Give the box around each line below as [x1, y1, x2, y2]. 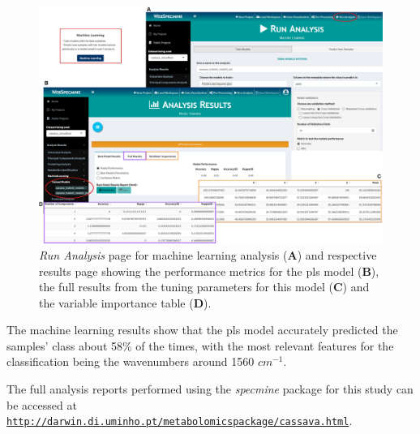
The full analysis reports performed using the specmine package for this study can [6, 380, 414, 397]
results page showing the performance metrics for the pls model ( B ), [39, 262, 379, 279]
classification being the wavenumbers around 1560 [6, 353, 255, 370]
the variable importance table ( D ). [39, 294, 212, 311]
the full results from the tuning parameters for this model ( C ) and [39, 278, 370, 295]
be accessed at [6, 396, 77, 413]
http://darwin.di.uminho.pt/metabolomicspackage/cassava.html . [6, 412, 353, 429]
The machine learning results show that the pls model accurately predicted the [6, 321, 398, 338]
